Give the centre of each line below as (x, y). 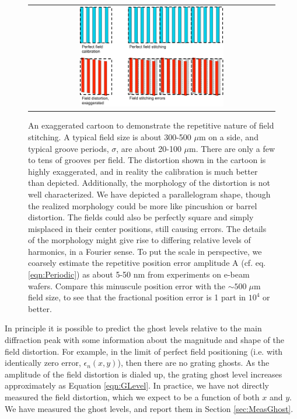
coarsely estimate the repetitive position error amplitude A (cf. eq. (147, 263)
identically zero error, (43, 363)
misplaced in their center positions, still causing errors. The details (147, 228)
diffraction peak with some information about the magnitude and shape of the (144, 340)
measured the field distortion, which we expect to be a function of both (132, 397)
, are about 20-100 (149, 148)
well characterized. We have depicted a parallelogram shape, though (149, 194)
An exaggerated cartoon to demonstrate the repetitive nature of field (151, 125)
